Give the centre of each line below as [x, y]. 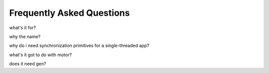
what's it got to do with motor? [41, 55]
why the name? [25, 36]
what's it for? [23, 28]
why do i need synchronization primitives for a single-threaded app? [79, 46]
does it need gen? [28, 64]
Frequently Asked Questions [69, 13]
